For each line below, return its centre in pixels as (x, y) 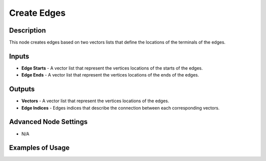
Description (28, 30)
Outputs (22, 89)
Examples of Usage (39, 148)
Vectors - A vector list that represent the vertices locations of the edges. (95, 101)
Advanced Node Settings (49, 122)
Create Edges (37, 13)
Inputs (19, 56)
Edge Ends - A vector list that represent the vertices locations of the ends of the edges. (110, 75)
